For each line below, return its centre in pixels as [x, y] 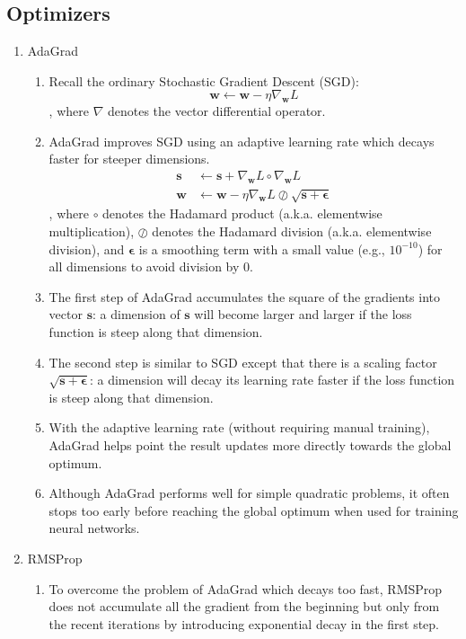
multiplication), [92, 231]
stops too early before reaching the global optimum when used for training [254, 510]
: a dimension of [136, 314]
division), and [87, 248]
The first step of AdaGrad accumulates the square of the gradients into [244, 296]
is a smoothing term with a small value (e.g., [262, 248]
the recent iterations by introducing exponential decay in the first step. [244, 623]
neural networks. [94, 528]
